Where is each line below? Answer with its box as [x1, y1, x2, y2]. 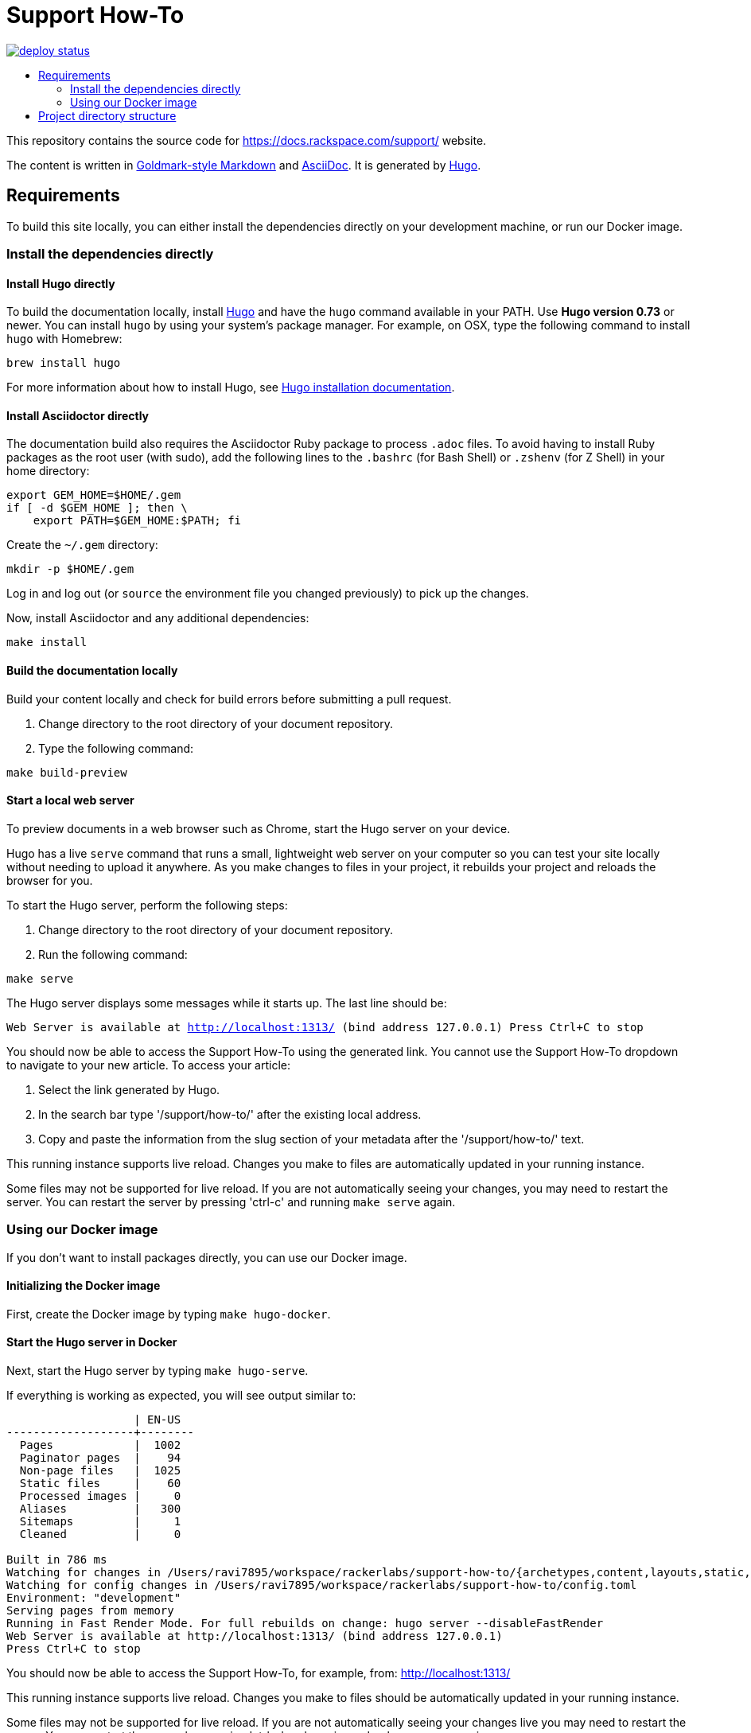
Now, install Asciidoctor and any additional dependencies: [6, 611, 309, 625]
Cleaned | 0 [19, 1528, 181, 1541]
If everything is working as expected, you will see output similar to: [6, 1388, 356, 1403]
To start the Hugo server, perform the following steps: [6, 898, 288, 912]
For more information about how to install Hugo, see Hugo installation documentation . [6, 380, 455, 395]
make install [6, 636, 88, 649]
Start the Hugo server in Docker [6, 1335, 177, 1349]
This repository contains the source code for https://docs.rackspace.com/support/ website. [6, 133, 487, 147]
